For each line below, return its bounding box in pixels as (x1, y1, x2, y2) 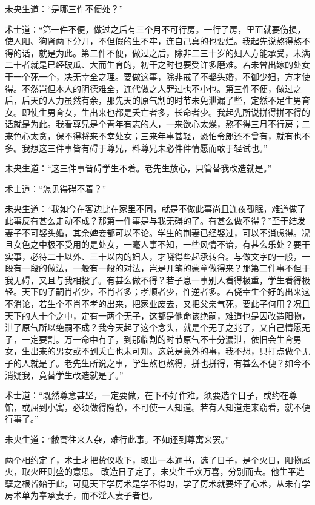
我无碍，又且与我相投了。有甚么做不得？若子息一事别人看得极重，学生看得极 (5, 273, 310, 286)
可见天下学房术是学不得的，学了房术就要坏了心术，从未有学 (72, 477, 310, 489)
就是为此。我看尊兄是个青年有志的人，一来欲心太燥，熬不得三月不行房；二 (13, 117, 310, 130)
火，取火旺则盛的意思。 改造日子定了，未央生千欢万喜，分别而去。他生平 (5, 465, 296, 478)
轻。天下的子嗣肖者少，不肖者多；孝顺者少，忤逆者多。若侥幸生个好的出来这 (5, 285, 310, 298)
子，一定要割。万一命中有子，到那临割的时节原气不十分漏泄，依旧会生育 (5, 332, 293, 345)
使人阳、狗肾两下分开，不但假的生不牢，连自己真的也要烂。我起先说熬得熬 (5, 35, 302, 47)
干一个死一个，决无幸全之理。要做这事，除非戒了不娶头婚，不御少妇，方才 (5, 70, 302, 82)
